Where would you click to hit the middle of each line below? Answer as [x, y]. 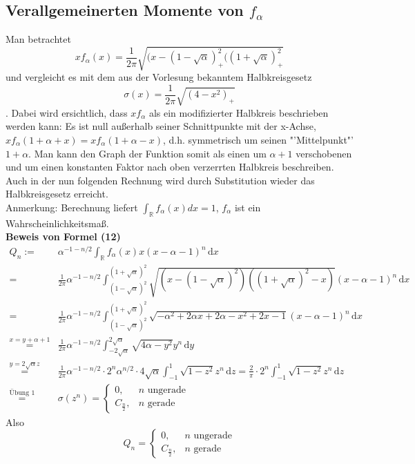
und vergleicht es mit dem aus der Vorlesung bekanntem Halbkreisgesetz [159, 77]
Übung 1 [22, 393]
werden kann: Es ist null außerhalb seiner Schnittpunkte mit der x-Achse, [161, 126]
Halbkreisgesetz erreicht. [57, 194]
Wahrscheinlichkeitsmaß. [57, 223]
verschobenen [324, 153]
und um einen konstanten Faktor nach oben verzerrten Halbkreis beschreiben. [170, 167]
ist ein [248, 207]
